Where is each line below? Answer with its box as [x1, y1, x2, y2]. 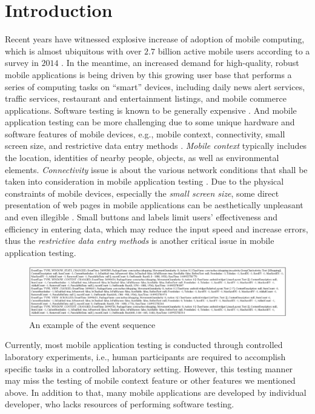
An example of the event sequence [29, 318, 156, 330]
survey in [5, 56, 39, 69]
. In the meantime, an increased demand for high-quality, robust [61, 56, 299, 69]
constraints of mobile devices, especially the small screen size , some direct [5, 186, 279, 199]
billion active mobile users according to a [157, 44, 310, 57]
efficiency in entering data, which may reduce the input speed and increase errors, [5, 222, 308, 235]
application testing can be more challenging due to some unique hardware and [5, 116, 295, 128]
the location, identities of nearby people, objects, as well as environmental [5, 151, 279, 164]
